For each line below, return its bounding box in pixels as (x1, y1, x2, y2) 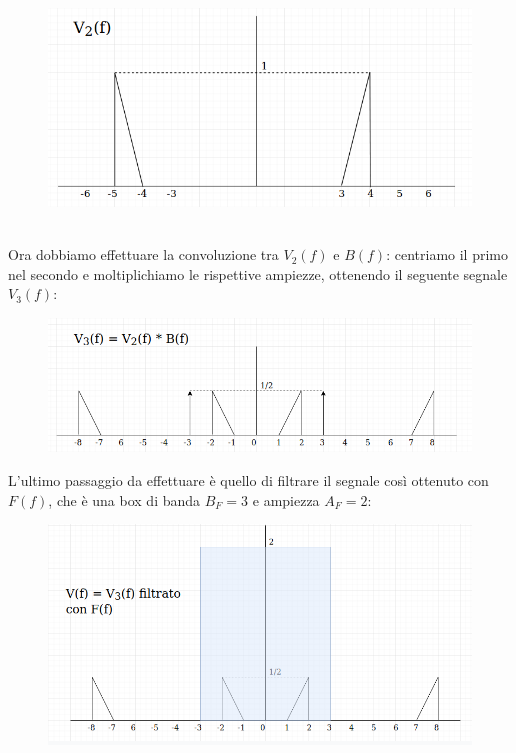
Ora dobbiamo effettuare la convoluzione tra (8, 244, 279, 265)
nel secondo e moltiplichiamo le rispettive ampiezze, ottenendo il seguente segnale (8, 263, 508, 284)
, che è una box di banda (48, 489, 201, 510)
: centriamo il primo (386, 244, 508, 265)
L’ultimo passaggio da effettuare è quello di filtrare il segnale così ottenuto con (8, 470, 489, 491)
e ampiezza (252, 489, 320, 510)
